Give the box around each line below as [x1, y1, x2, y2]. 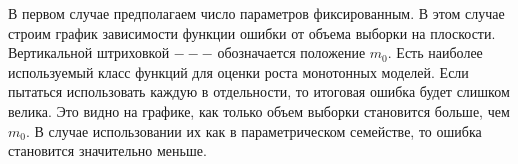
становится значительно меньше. [8, 140, 207, 161]
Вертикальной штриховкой [8, 42, 170, 63]
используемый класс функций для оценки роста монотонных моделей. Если [8, 61, 469, 82]
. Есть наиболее [387, 42, 483, 63]
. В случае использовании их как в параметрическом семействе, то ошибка [25, 120, 482, 141]
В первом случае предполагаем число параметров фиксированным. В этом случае [8, 3, 505, 23]
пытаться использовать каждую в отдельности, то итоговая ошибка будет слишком [8, 81, 510, 102]
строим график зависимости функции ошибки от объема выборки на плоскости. [8, 22, 496, 43]
